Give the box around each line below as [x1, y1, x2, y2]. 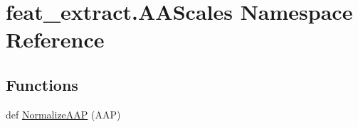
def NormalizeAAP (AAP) [6, 106, 121, 121]
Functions [6, 73, 78, 95]
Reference [6, 25, 105, 54]
